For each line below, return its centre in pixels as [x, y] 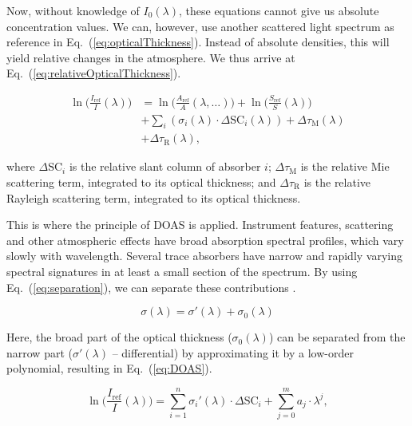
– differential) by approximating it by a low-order [233, 352]
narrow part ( [40, 352]
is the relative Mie [345, 166]
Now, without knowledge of [73, 10]
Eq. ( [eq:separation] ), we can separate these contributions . [151, 287]
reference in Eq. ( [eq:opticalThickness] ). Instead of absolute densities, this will [198, 42]
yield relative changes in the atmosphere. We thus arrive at [151, 57]
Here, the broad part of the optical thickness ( [119, 337]
